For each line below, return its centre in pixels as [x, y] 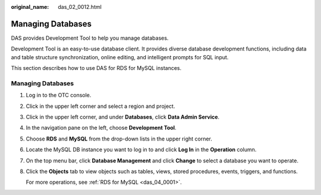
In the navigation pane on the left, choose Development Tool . [101, 128]
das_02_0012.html [80, 7]
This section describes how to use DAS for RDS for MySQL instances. [96, 68]
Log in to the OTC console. [59, 95]
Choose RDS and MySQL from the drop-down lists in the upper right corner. [119, 139]
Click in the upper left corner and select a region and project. [100, 106]
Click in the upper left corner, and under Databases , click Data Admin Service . [123, 117]
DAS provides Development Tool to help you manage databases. [90, 38]
